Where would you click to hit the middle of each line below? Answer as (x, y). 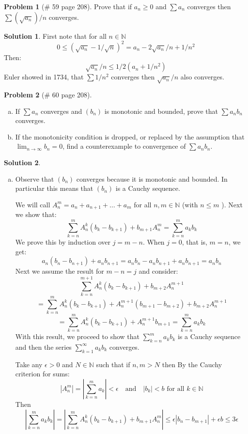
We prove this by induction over (63, 241)
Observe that (35, 178)
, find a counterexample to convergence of (124, 146)
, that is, (194, 241)
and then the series (43, 347)
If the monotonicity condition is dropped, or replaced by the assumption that (130, 136)
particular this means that (54, 188)
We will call (33, 204)
